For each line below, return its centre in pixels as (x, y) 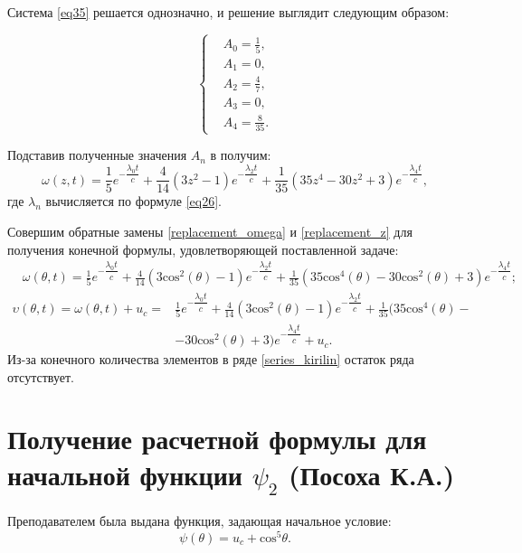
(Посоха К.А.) (371, 474)
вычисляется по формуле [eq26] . (133, 201)
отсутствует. (41, 376)
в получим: (241, 155)
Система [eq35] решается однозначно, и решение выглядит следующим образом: (228, 12)
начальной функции (125, 474)
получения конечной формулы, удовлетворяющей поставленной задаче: (203, 249)
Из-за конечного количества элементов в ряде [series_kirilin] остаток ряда (211, 359)
